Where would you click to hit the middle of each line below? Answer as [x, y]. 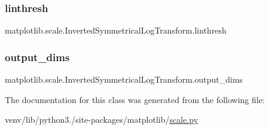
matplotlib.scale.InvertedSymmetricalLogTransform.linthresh [116, 30]
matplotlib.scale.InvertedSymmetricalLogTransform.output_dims [124, 79]
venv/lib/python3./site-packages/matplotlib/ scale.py [102, 120]
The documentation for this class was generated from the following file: [135, 99]
